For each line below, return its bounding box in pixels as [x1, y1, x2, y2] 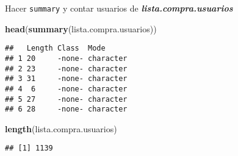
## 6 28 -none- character [5, 105, 128, 114]
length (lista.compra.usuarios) [5, 122, 117, 135]
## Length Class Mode [5, 44, 106, 53]
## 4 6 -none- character [5, 84, 128, 93]
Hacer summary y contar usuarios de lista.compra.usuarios [5, 2, 233, 14]
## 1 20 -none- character [5, 54, 128, 63]
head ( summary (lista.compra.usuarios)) [5, 22, 157, 35]
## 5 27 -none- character [5, 94, 128, 104]
